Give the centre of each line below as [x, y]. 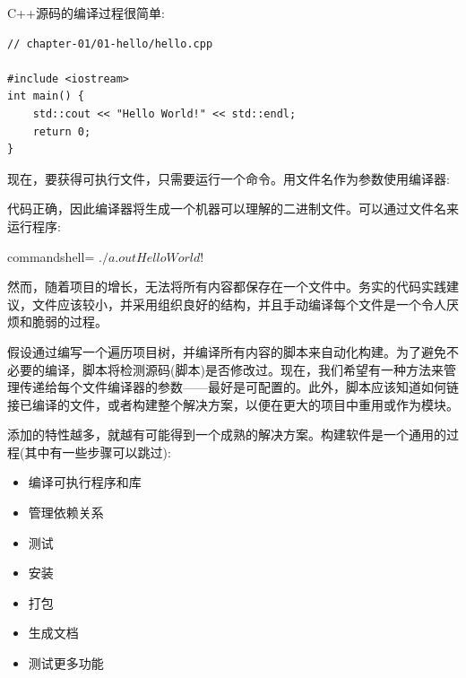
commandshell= [51, 256]
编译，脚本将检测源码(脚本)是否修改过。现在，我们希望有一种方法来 [244, 369]
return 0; [62, 131]
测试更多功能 [66, 663]
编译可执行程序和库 [85, 482]
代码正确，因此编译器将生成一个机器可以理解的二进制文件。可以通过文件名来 [233, 209]
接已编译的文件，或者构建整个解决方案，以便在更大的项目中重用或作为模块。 [233, 404]
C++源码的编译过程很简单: [86, 13]
